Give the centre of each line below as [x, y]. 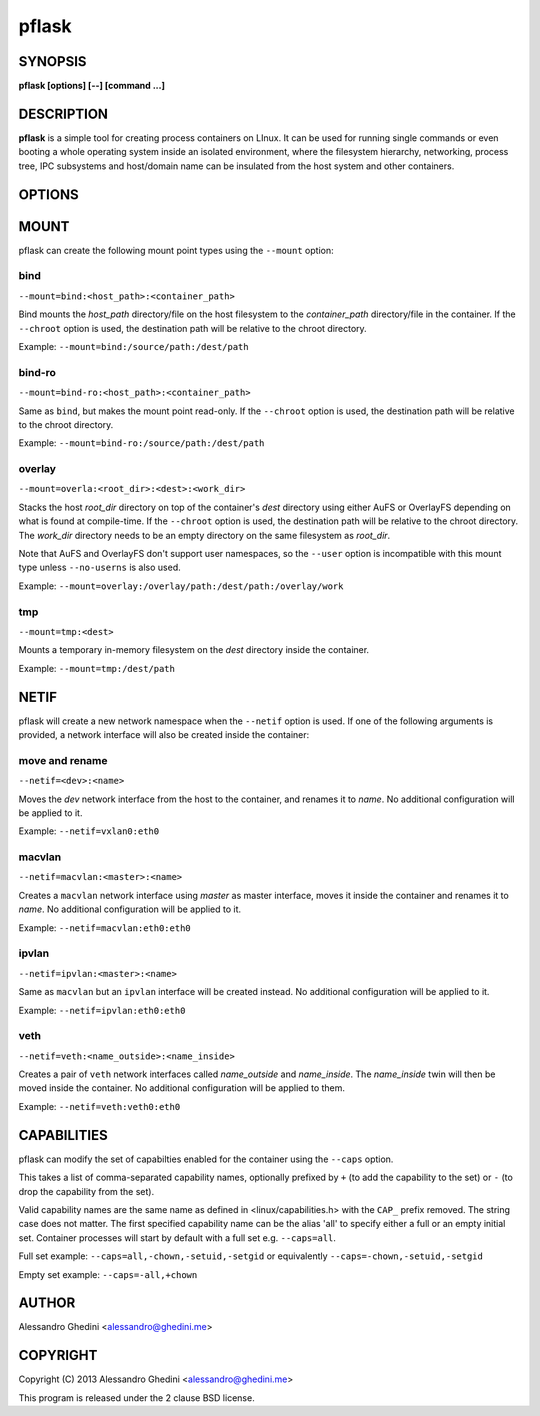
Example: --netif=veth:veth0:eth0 [99, 1106]
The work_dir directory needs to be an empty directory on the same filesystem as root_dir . [204, 535]
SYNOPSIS [52, 61]
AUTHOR [47, 1303]
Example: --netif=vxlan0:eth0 [89, 831]
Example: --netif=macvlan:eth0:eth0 [104, 927]
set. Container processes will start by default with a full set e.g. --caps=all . [177, 1237]
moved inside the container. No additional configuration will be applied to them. [181, 1088]
